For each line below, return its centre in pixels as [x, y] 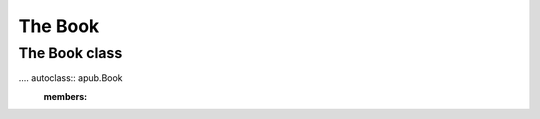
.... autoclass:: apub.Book [71, 78]
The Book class [70, 53]
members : [65, 96]
